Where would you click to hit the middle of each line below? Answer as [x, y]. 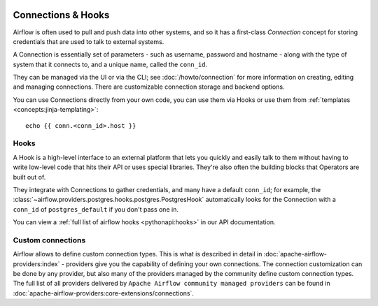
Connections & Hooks [61, 15]
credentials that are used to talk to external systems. [89, 41]
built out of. [29, 177]
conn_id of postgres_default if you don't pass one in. [96, 209]
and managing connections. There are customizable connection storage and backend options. [149, 87]
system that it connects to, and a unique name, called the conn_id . [110, 64]
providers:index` [36, 264]
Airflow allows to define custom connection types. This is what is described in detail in [138, 254]
